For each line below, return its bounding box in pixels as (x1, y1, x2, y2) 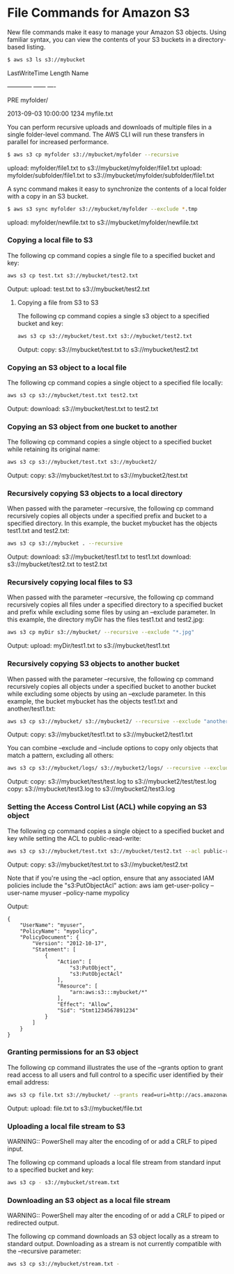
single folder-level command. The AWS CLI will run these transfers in (7, 130, 205, 139)
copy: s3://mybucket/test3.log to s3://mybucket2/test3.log (7, 785, 175, 793)
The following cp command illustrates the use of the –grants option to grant (7, 1063, 224, 1071)
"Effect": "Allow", (56, 1001, 114, 1008)
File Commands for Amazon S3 (7, 5, 190, 21)
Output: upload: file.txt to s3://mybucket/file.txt (7, 1104, 143, 1112)
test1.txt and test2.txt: (7, 527, 70, 535)
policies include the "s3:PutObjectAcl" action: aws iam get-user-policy (7, 881, 210, 890)
